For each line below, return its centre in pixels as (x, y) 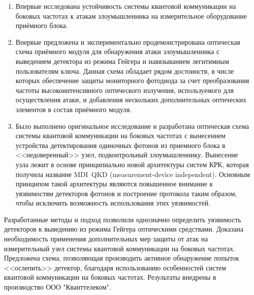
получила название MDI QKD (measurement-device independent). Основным (133, 174)
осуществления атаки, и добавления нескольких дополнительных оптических (131, 100)
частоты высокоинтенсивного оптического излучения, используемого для (125, 90)
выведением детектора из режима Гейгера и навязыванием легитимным (122, 61)
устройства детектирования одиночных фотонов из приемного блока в (120, 145)
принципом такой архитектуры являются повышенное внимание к (114, 184)
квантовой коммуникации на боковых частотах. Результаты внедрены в (110, 277)
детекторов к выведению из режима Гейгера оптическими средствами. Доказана (124, 229)
